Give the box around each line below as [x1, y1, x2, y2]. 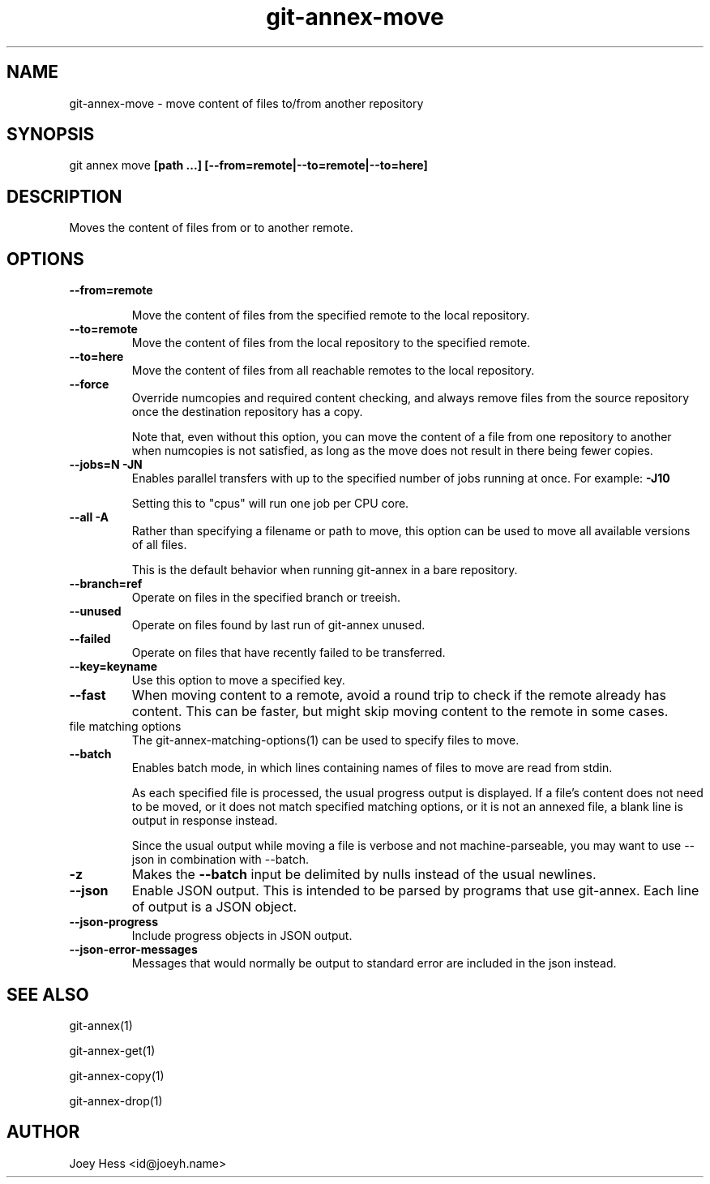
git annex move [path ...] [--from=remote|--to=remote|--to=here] [69, 158, 428, 173]
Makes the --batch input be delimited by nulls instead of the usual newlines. [131, 866, 597, 883]
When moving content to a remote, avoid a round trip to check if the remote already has [131, 687, 666, 704]
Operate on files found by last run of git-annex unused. [131, 618, 426, 633]
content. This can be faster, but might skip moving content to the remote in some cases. [131, 703, 669, 720]
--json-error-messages [69, 942, 198, 957]
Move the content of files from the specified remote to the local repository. [131, 308, 530, 323]
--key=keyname [69, 659, 158, 674]
